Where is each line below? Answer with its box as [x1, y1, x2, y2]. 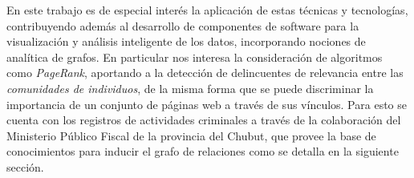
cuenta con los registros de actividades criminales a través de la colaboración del [6, 111, 401, 128]
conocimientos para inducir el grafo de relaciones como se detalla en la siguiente [6, 143, 399, 160]
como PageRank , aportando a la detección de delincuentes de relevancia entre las [6, 64, 404, 81]
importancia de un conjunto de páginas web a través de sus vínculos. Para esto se [6, 95, 407, 112]
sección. [6, 158, 44, 175]
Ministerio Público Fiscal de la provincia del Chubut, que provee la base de [6, 127, 376, 144]
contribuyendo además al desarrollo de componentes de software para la [6, 17, 359, 34]
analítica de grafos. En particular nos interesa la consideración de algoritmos [6, 48, 383, 65]
